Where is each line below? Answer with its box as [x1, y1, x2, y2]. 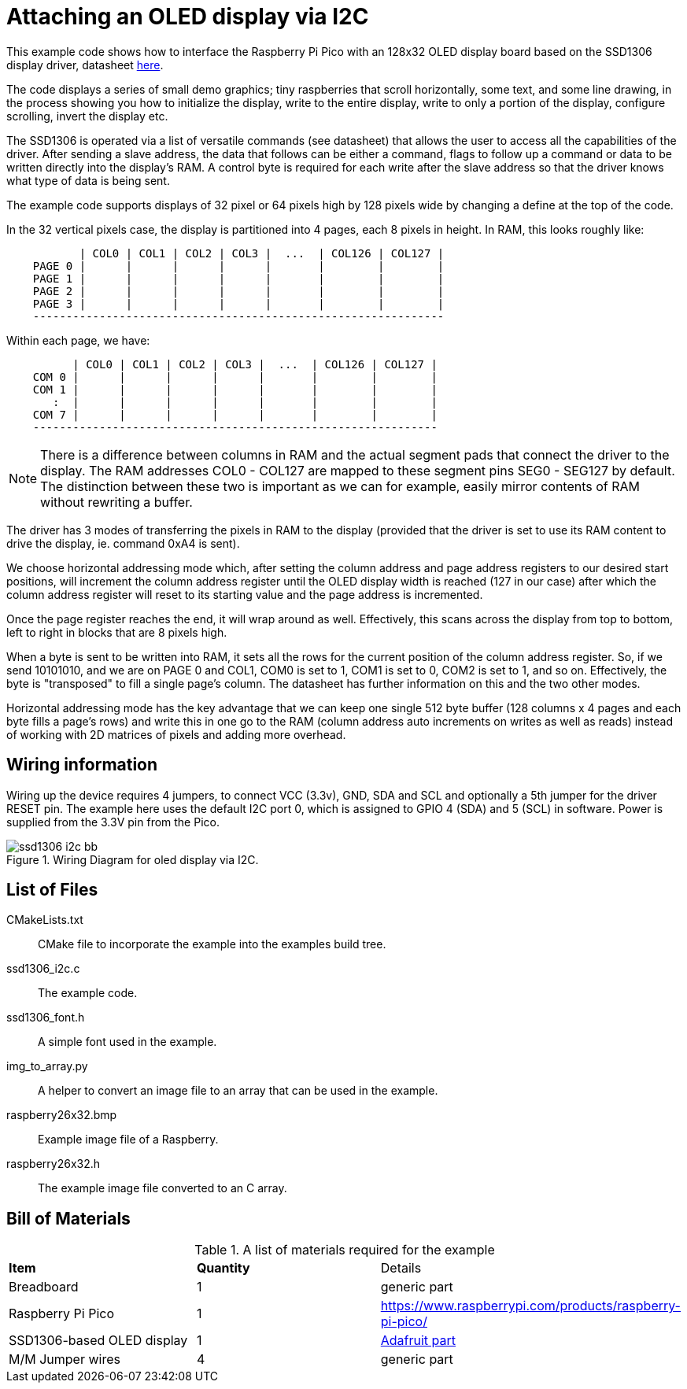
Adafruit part [380, 1332, 456, 1349]
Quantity [196, 1260, 250, 1276]
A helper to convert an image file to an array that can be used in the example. [38, 1084, 438, 1098]
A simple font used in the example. [38, 1035, 217, 1049]
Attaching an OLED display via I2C [6, 3, 369, 30]
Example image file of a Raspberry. [38, 1132, 219, 1147]
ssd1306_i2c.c [6, 962, 80, 976]
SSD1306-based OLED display [9, 1332, 188, 1349]
